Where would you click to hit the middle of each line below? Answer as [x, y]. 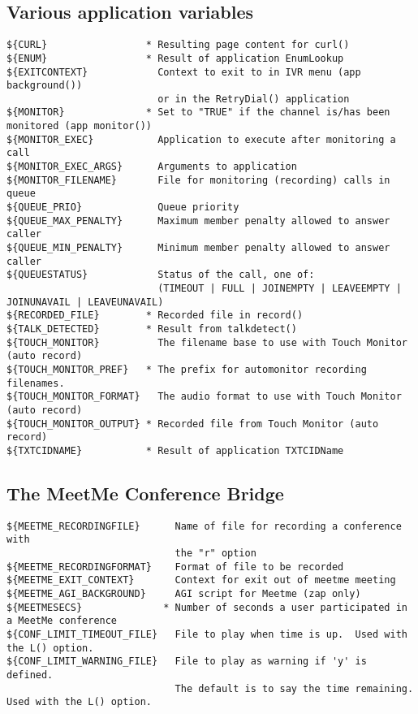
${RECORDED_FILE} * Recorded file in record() [155, 316]
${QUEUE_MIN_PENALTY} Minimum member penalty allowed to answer [198, 248]
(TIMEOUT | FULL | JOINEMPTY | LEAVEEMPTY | [280, 289]
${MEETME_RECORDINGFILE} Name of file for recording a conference [204, 526]
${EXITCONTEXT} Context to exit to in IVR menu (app [184, 72]
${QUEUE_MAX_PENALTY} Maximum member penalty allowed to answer [198, 221]
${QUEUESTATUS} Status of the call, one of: [161, 275]
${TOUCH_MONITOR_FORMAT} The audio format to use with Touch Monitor [204, 397]
